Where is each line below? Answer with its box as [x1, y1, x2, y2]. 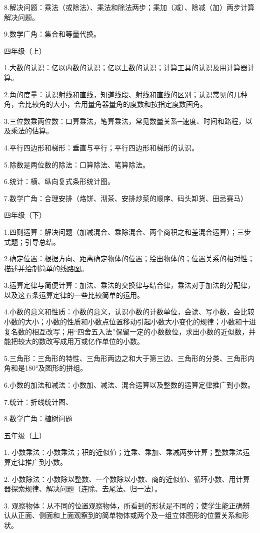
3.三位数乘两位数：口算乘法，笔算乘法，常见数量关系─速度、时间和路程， [4, 115, 245, 126]
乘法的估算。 [10, 125, 53, 136]
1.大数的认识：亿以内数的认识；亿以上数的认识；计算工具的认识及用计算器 [4, 62, 247, 73]
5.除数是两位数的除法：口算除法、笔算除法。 [4, 159, 149, 169]
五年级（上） [4, 430, 46, 440]
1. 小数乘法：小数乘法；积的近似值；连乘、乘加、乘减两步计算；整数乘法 [4, 447, 243, 457]
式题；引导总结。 [4, 236, 60, 247]
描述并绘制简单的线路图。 [4, 263, 88, 273]
